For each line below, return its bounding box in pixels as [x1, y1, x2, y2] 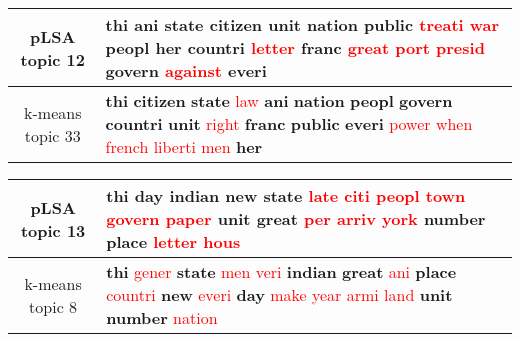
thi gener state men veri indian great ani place [106, 260, 457, 283]
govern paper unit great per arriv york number [106, 207, 486, 230]
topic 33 [24, 123, 81, 147]
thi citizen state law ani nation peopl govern [105, 89, 453, 112]
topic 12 [20, 47, 85, 71]
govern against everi [105, 59, 267, 82]
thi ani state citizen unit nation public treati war [105, 13, 500, 36]
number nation [106, 306, 218, 329]
